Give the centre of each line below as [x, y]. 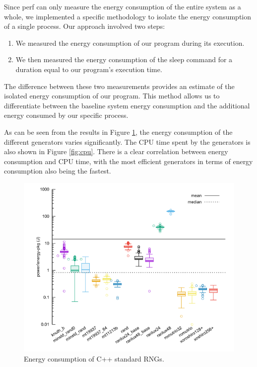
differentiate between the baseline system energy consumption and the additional [127, 105]
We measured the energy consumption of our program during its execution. [130, 43]
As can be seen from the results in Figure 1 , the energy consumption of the [118, 132]
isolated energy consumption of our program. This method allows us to [112, 96]
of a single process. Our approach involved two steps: [85, 26]
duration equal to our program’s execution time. [89, 69]
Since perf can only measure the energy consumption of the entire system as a [123, 6]
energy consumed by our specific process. [66, 115]
